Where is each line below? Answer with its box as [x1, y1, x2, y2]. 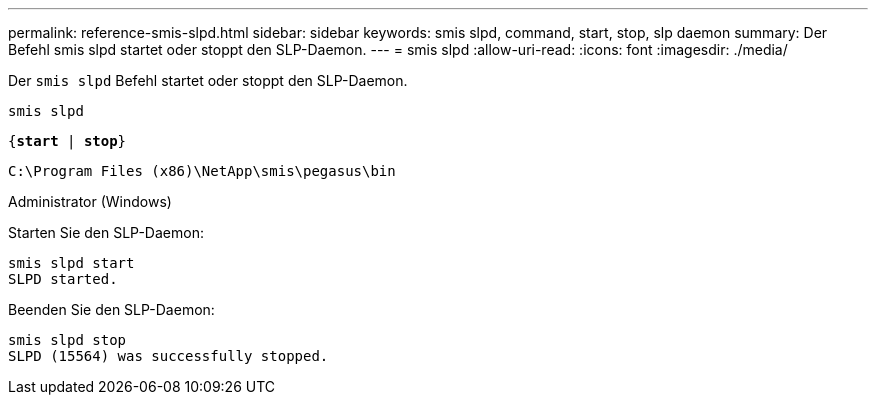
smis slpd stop [8, 332, 127, 348]
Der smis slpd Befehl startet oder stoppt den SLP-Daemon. [8, 72, 408, 89]
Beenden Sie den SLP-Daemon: [8, 301, 215, 318]
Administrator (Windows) [8, 193, 172, 210]
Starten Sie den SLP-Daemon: [8, 224, 204, 241]
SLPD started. [8, 271, 118, 287]
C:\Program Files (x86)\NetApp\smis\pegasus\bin [8, 163, 396, 179]
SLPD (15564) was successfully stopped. [8, 348, 329, 364]
